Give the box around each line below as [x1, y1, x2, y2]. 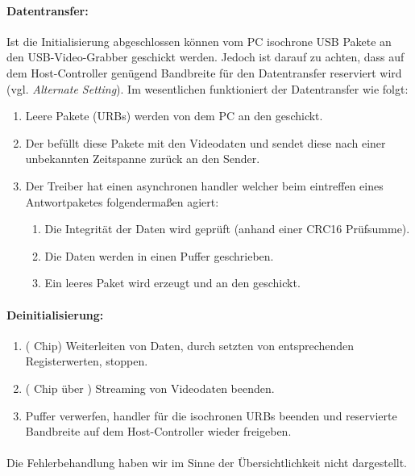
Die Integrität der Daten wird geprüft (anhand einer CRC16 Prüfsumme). [44, 220, 410, 237]
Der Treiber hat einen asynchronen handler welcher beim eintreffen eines [25, 177, 384, 194]
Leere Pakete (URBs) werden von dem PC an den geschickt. [25, 107, 323, 124]
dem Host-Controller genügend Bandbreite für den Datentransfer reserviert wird [6, 64, 402, 81]
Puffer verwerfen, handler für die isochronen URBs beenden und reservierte [25, 407, 397, 424]
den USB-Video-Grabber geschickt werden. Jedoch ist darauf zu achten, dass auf [6, 48, 405, 65]
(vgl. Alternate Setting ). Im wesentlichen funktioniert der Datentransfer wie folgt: [6, 80, 409, 97]
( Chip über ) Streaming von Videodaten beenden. [25, 379, 275, 396]
